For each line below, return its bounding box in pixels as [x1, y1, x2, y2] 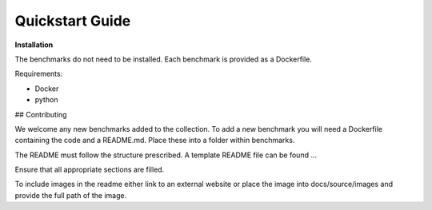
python [34, 95, 58, 105]
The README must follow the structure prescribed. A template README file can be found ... [14, 150, 318, 160]
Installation [14, 40, 54, 50]
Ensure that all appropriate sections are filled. [14, 164, 165, 175]
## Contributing [14, 109, 67, 119]
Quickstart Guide [14, 12, 131, 30]
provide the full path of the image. [14, 190, 127, 200]
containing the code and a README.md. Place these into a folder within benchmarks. [14, 136, 295, 145]
